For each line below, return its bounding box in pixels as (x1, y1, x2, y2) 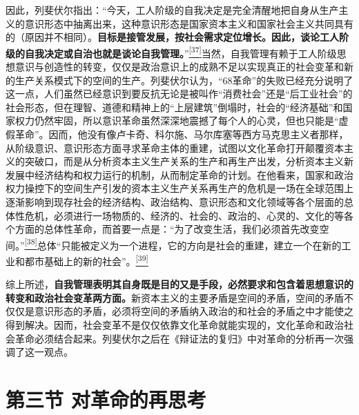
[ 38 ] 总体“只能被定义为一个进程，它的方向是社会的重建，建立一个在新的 (24, 235, 342, 252)
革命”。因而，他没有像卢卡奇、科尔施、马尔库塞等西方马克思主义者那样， (14, 127, 349, 141)
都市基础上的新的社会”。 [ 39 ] (24, 252, 148, 268)
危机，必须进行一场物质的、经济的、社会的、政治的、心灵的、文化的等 (24, 208, 344, 222)
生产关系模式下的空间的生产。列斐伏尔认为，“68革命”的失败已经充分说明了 (14, 73, 353, 87)
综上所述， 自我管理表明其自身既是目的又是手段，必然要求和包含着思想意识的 (6, 277, 353, 291)
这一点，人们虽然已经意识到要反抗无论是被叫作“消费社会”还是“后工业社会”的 (6, 86, 353, 101)
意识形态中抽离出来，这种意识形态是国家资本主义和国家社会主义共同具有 (24, 16, 353, 30)
